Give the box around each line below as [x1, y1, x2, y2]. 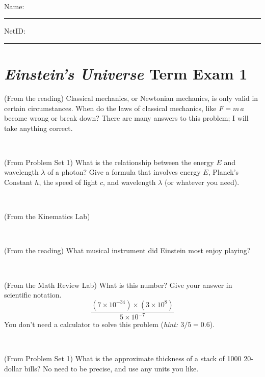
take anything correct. [4, 122, 73, 133]
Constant [4, 177, 33, 187]
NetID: [4, 25, 25, 36]
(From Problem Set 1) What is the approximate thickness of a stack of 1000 [4, 353, 242, 364]
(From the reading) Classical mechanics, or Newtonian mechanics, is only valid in [4, 92, 258, 103]
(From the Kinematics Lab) [4, 211, 90, 222]
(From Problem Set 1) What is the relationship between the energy [4, 156, 214, 167]
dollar [4, 363, 22, 373]
